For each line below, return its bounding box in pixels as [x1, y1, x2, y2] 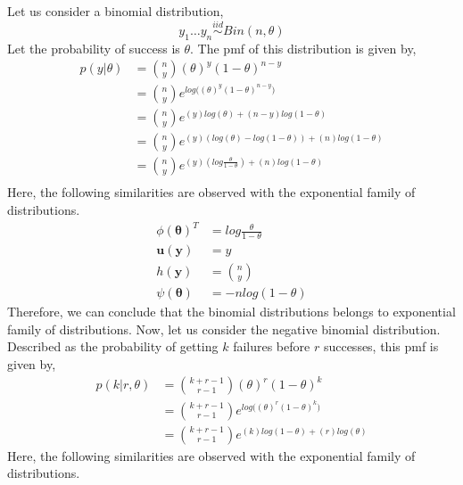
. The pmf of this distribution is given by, [190, 38, 417, 57]
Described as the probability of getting [7, 337, 219, 356]
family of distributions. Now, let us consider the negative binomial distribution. [7, 319, 441, 338]
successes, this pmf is [323, 337, 439, 356]
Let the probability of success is [7, 38, 180, 57]
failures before [233, 337, 310, 356]
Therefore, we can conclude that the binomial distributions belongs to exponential [7, 302, 456, 321]
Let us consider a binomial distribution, [7, 2, 224, 20]
